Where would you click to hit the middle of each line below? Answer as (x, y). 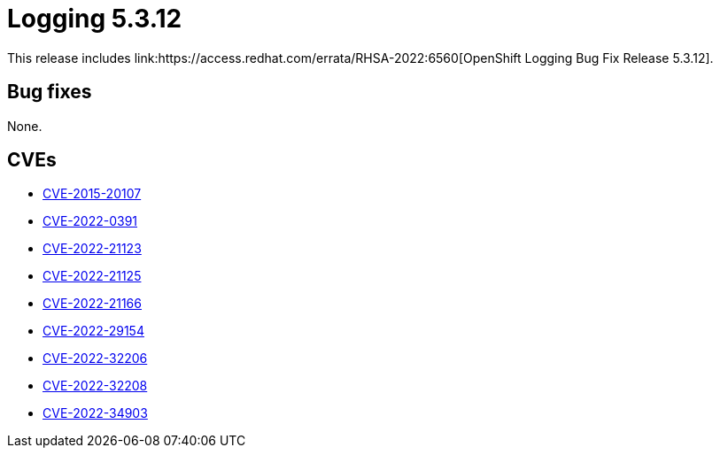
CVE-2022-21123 (92, 249)
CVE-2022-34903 (95, 413)
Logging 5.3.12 (95, 19)
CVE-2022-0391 (90, 221)
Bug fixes (50, 92)
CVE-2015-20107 (92, 194)
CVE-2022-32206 (95, 359)
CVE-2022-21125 (92, 276)
